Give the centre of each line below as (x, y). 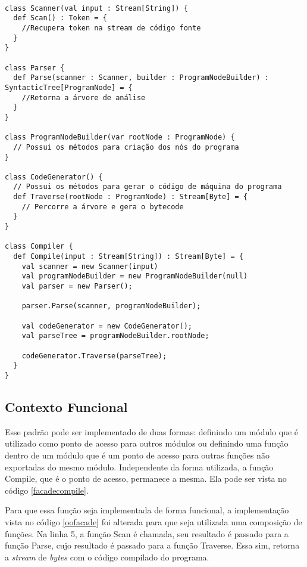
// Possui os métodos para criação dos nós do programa (126, 147)
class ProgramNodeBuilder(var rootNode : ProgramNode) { (120, 137)
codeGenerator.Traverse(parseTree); (94, 356)
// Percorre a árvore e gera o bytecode (103, 207)
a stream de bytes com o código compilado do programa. (107, 557)
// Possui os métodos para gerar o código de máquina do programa (148, 187)
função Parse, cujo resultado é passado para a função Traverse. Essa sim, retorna (152, 545)
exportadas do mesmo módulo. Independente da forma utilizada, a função (139, 467)
